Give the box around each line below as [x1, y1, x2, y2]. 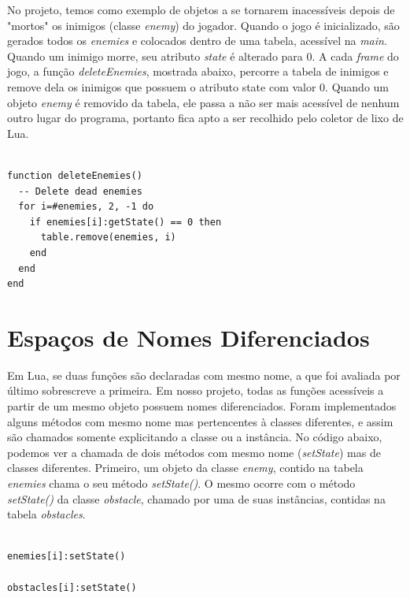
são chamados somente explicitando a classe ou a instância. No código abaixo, [7, 429, 382, 445]
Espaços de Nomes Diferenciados [7, 321, 370, 353]
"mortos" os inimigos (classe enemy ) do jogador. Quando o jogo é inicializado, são [7, 17, 400, 33]
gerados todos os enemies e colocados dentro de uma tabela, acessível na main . [7, 32, 387, 49]
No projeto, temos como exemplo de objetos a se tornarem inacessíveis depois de [7, 2, 395, 17]
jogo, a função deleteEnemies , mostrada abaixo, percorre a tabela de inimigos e [7, 63, 389, 80]
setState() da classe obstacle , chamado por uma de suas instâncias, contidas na [7, 490, 386, 507]
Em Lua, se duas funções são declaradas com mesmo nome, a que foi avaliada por [7, 366, 401, 383]
